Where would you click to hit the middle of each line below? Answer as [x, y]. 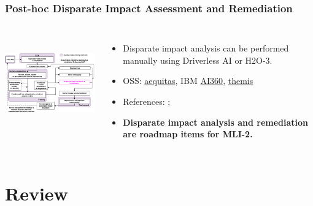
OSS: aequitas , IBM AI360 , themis [188, 81]
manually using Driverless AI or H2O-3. [198, 60]
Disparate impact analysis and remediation [216, 122]
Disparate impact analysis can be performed [206, 48]
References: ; [147, 101]
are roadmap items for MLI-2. [188, 134]
